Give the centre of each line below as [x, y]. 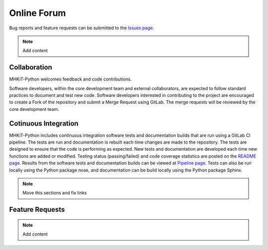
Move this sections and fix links [55, 193]
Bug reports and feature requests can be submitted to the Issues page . [82, 28]
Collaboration [31, 67]
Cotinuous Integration [44, 124]
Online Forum [38, 13]
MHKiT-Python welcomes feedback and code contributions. [70, 79]
